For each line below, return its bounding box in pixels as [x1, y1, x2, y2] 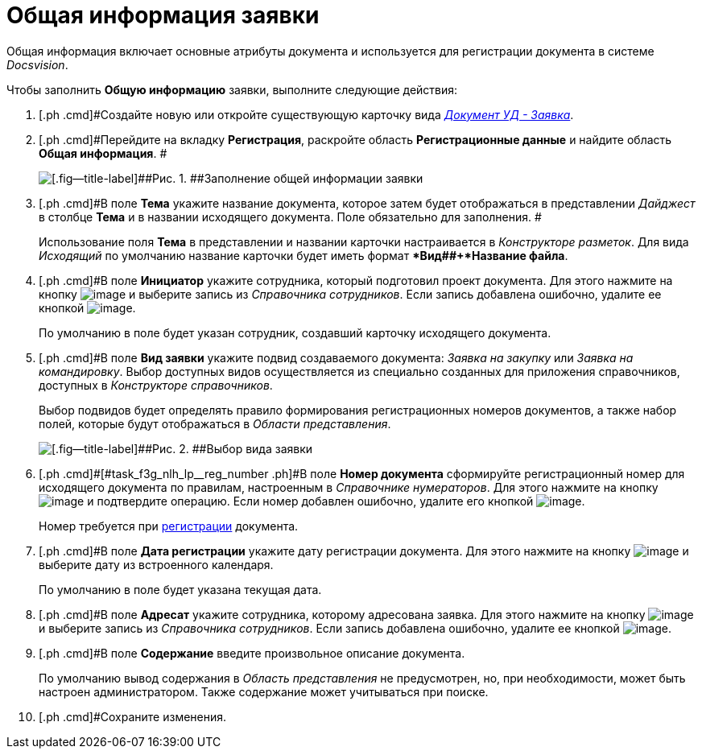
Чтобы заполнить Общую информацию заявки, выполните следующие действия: [6, 82, 458, 97]
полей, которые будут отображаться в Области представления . [39, 416, 391, 431]
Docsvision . [6, 57, 68, 72]
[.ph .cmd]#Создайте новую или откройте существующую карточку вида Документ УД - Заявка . [39, 107, 574, 122]
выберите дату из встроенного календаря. [39, 557, 274, 571]
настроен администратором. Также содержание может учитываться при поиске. [39, 684, 489, 699]
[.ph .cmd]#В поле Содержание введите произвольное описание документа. [39, 646, 465, 660]
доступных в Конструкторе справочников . [39, 377, 273, 392]
